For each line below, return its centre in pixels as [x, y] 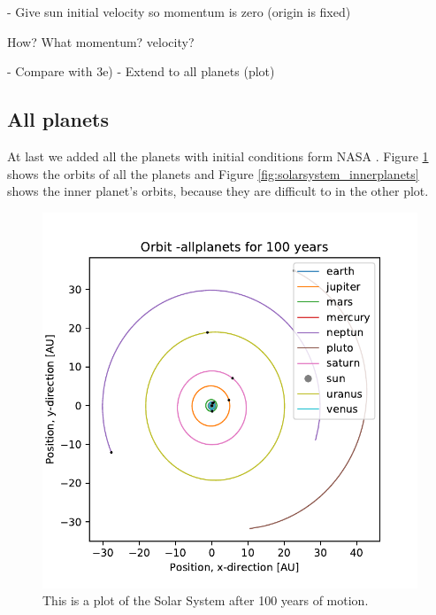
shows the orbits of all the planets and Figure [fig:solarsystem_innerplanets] [213, 173]
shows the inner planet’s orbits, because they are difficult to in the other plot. [218, 191]
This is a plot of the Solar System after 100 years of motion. [206, 600]
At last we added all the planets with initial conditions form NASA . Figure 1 [218, 156]
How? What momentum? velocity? [101, 41]
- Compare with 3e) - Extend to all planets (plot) [141, 71]
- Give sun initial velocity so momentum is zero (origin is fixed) [179, 12]
